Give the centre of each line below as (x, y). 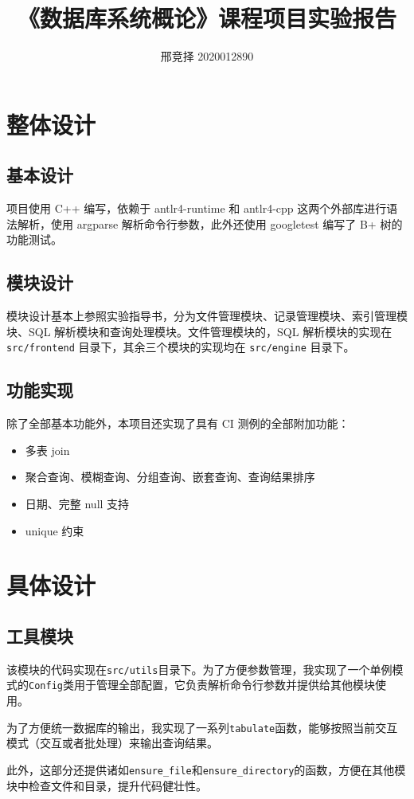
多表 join (47, 450)
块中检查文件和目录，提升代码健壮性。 (107, 785)
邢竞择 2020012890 (207, 56)
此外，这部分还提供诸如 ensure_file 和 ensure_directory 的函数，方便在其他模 (206, 769)
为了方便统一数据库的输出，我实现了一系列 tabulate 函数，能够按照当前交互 (202, 727)
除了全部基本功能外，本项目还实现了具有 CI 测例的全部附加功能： (178, 423)
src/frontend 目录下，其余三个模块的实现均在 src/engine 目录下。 (181, 347)
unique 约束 (55, 530)
